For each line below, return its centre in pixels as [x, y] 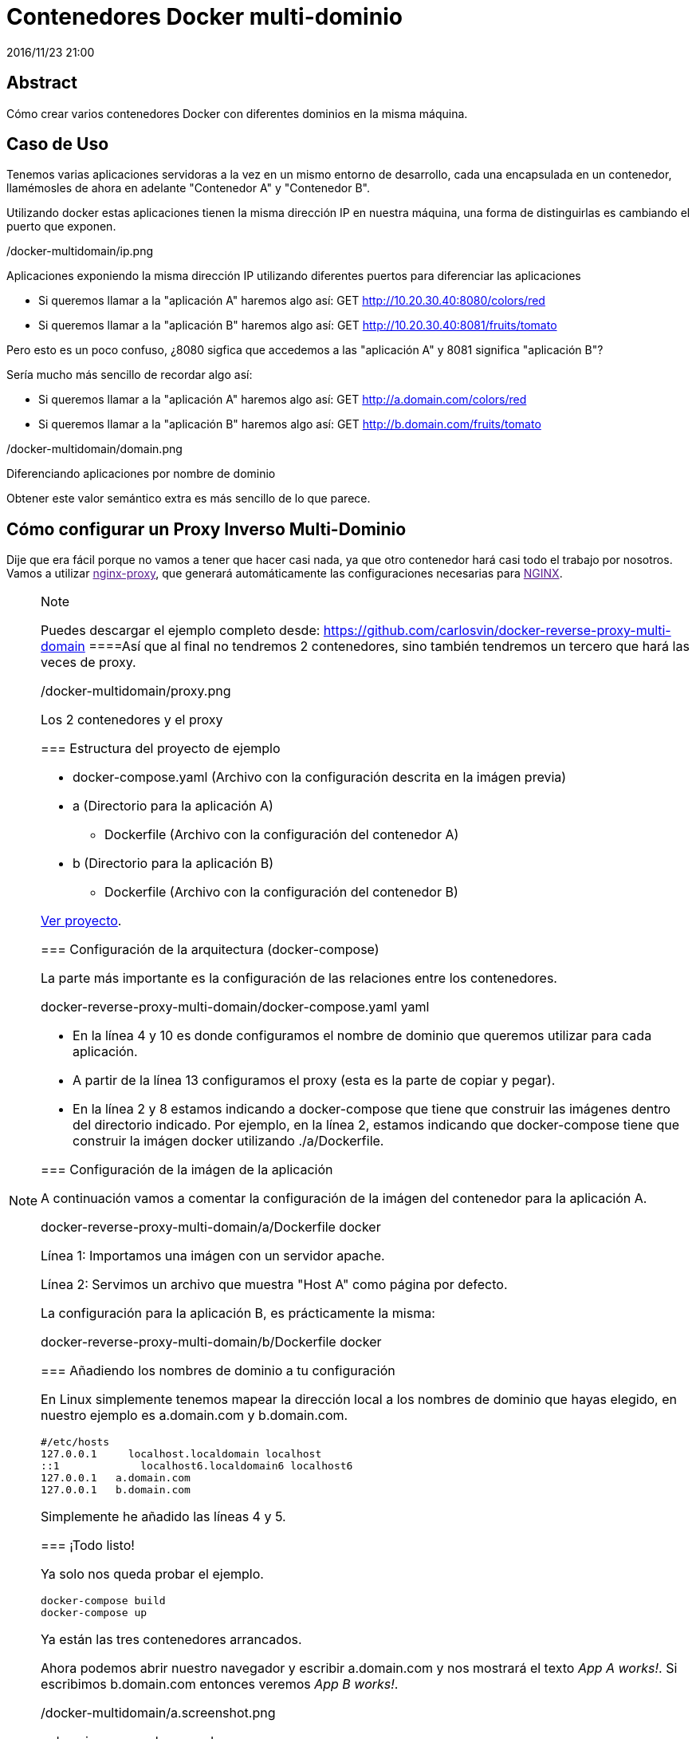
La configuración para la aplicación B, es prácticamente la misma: [238, 1313]
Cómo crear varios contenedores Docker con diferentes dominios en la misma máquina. [237, 113]
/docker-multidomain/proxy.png [136, 691]
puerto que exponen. [61, 227]
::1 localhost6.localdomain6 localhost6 [197, 1466]
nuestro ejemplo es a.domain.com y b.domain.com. [195, 1416]
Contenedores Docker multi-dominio [204, 17]
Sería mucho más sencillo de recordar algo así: [130, 375]
